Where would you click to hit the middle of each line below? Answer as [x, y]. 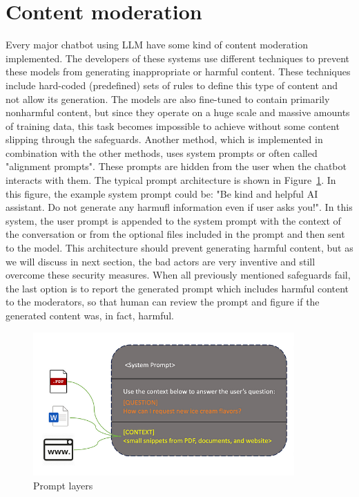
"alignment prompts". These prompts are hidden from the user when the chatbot [176, 166]
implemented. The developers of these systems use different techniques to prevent [177, 58]
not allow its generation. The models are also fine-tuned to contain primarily [168, 99]
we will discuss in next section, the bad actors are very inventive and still [161, 261]
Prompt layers [63, 486]
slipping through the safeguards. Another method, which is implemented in [164, 139]
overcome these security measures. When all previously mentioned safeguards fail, [178, 275]
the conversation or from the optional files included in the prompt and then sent [175, 234]
